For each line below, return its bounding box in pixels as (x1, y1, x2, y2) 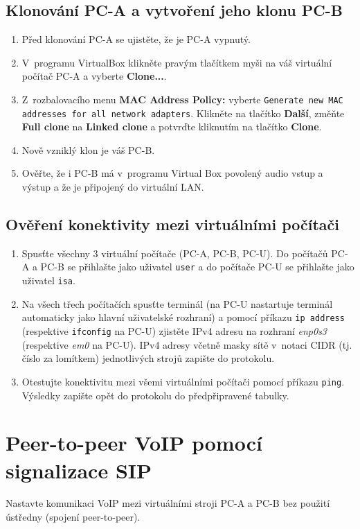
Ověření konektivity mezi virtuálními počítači (6, 214, 339, 235)
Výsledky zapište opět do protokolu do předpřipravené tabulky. (21, 388, 289, 402)
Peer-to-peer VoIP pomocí (6, 428, 262, 457)
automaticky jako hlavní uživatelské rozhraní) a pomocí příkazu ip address (21, 310, 345, 324)
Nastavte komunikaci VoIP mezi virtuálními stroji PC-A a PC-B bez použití (6, 496, 330, 510)
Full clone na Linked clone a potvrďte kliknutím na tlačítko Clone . (21, 119, 322, 134)
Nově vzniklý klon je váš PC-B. (21, 142, 155, 157)
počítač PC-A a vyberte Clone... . (21, 69, 167, 83)
